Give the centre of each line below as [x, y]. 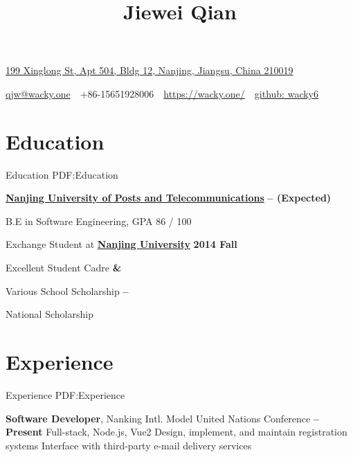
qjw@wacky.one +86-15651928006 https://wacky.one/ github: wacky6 [162, 93]
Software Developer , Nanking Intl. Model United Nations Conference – [162, 418]
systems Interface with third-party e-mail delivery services [129, 445]
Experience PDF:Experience [65, 394]
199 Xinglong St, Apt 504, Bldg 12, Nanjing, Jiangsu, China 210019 [150, 70]
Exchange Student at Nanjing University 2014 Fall [121, 244]
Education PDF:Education [62, 174]
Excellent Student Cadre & [64, 268]
